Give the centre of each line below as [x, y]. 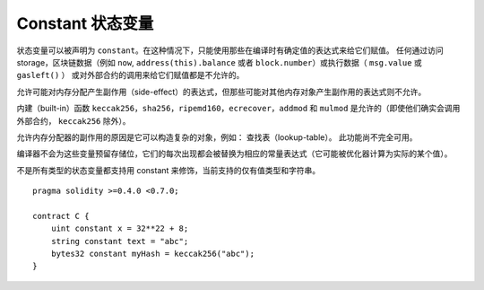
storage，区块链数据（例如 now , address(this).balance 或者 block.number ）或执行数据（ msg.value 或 [220, 62]
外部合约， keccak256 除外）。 [73, 120]
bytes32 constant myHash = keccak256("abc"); [153, 254]
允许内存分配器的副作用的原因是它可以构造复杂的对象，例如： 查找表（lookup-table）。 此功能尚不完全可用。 [217, 137]
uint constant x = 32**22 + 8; [120, 228]
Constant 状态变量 [85, 23]
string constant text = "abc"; [120, 241]
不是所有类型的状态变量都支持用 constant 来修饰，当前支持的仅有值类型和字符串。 [169, 170]
